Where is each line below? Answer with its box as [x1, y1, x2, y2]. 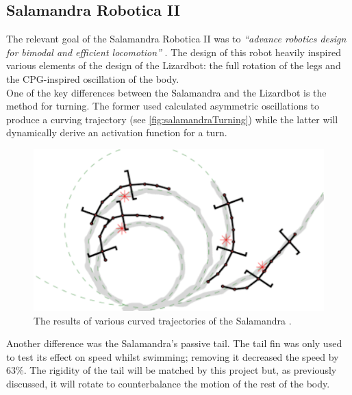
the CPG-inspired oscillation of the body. [6, 71, 179, 86]
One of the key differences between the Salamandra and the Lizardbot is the [6, 85, 327, 99]
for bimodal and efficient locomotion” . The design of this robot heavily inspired [6, 44, 341, 59]
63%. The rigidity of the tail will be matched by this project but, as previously [6, 363, 337, 377]
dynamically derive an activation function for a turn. [6, 125, 227, 140]
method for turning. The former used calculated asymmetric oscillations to [6, 99, 320, 113]
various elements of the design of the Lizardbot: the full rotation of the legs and [6, 58, 341, 73]
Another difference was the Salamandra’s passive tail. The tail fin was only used [6, 336, 342, 351]
